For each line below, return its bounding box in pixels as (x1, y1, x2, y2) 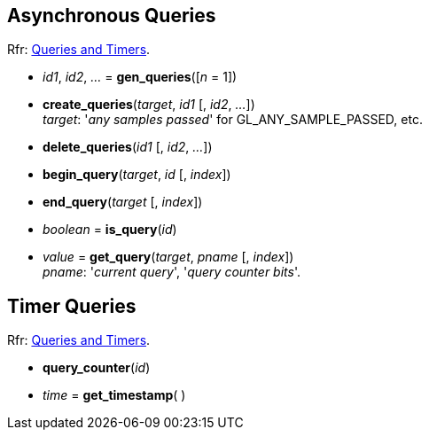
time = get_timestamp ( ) (43, 387, 186, 403)
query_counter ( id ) (43, 360, 151, 376)
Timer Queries (7, 294, 136, 317)
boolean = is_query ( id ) (43, 222, 177, 238)
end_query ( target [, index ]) (43, 194, 203, 210)
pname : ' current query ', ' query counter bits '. (43, 264, 301, 280)
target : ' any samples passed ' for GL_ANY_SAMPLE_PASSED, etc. (43, 112, 423, 128)
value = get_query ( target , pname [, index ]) (43, 249, 294, 265)
